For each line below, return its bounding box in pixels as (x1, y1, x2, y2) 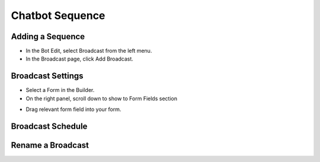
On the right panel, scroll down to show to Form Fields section (25, 95, 178, 102)
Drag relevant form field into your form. (25, 106, 121, 113)
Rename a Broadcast (11, 140, 89, 150)
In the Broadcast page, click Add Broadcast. (25, 55, 133, 62)
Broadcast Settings (11, 71, 84, 81)
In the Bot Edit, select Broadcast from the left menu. (25, 47, 152, 55)
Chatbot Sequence (11, 9, 105, 22)
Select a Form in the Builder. (25, 87, 95, 94)
